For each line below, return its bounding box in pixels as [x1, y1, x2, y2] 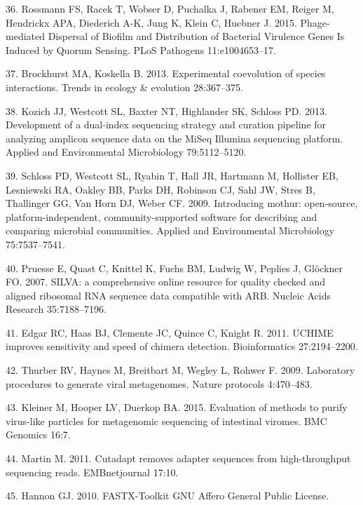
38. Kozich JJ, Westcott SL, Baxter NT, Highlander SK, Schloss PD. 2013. [6, 103, 327, 118]
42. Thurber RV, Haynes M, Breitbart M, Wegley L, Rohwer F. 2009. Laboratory [6, 363, 355, 377]
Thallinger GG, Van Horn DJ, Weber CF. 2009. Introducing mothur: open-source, [6, 196, 358, 210]
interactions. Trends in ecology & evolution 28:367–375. [6, 79, 243, 94]
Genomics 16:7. [6, 427, 71, 442]
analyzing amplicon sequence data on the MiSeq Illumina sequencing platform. [6, 130, 343, 145]
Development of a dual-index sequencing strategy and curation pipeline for [6, 117, 327, 132]
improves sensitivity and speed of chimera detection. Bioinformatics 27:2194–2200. [6, 339, 358, 353]
